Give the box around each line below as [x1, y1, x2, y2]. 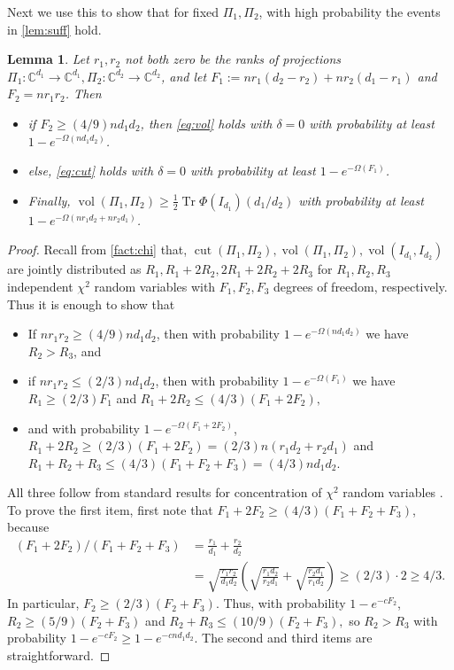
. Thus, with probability [215, 594, 346, 612]
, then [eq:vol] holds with [140, 113, 273, 132]
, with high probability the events [258, 3, 441, 20]
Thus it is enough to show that [7, 294, 175, 313]
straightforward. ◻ [7, 645, 111, 664]
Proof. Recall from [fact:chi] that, [7, 240, 188, 259]
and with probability [27, 418, 140, 437]
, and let [160, 66, 207, 85]
